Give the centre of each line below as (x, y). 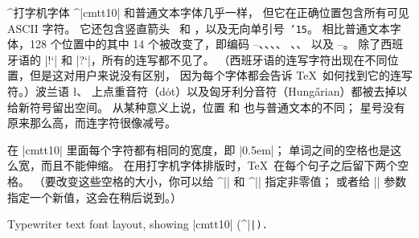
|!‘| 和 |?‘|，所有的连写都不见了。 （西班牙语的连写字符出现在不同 (216, 59)
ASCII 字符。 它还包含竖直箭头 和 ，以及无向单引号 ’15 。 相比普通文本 (199, 28)
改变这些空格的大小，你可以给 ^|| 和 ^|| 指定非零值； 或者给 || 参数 (231, 181)
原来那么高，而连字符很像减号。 (92, 123)
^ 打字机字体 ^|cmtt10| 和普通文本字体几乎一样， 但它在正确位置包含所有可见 (208, 12)
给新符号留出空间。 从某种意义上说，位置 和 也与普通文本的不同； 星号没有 (206, 107)
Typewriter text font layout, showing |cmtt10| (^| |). (138, 224)
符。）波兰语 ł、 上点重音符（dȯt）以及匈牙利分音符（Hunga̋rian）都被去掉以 (207, 91)
